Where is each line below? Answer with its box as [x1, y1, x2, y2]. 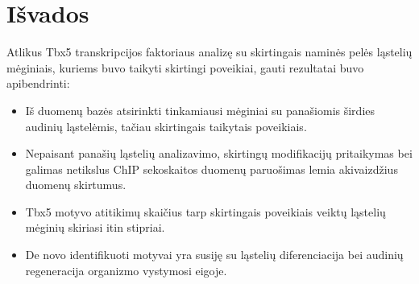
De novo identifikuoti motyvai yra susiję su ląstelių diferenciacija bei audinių [25, 246, 404, 263]
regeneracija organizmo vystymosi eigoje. [25, 261, 227, 278]
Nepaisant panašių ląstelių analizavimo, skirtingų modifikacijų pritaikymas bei [25, 145, 413, 162]
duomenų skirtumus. [25, 176, 127, 193]
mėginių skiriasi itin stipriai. [25, 219, 165, 236]
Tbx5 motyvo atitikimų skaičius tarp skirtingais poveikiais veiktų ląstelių [25, 203, 386, 220]
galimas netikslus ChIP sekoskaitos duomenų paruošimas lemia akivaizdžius [25, 160, 398, 177]
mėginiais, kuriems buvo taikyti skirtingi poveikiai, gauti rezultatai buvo [6, 59, 364, 76]
